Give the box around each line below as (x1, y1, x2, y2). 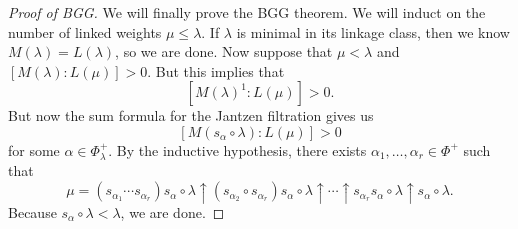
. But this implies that (147, 60, 285, 81)
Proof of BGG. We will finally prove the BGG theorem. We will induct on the (8, 2, 486, 22)
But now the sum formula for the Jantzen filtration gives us (8, 105, 374, 126)
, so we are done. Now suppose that (115, 41, 333, 62)
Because (8, 201, 57, 222)
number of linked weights (8, 21, 162, 42)
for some (8, 139, 60, 160)
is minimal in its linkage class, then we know (236, 21, 510, 42)
